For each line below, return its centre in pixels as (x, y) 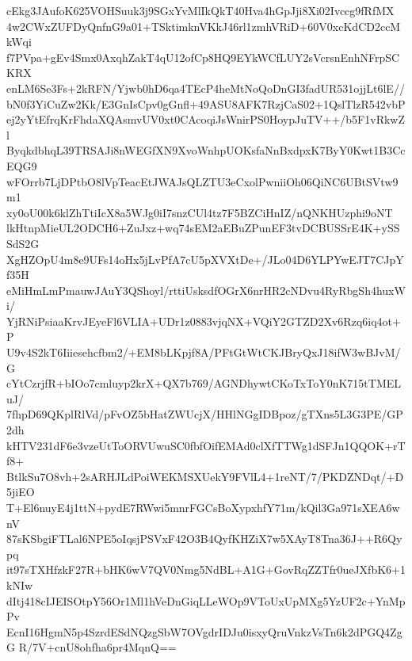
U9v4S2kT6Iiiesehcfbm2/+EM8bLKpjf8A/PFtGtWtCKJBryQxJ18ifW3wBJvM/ (204, 352)
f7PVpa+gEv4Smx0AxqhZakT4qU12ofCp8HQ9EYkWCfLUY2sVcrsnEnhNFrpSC (203, 57)
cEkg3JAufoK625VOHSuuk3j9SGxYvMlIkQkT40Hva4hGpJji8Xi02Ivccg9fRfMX (200, 10)
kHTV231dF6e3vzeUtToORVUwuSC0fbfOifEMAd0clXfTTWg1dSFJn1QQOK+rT (206, 445)
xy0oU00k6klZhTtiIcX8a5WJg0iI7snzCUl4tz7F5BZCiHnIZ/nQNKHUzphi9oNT (200, 212)
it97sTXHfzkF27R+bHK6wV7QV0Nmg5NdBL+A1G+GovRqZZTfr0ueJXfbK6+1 (206, 569)
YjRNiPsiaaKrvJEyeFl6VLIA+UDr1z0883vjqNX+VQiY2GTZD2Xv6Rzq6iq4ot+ (204, 321)
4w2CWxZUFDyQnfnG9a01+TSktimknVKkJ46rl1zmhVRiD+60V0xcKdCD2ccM (204, 26)
